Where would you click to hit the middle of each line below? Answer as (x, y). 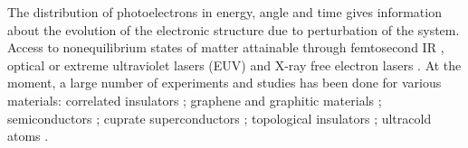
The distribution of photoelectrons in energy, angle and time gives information (224, 12)
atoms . (28, 136)
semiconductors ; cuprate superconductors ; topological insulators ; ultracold (220, 118)
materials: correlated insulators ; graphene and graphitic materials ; (195, 100)
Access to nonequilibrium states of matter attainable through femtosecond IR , (226, 47)
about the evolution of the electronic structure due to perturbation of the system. (234, 29)
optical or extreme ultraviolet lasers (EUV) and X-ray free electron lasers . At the (234, 65)
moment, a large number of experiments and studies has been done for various (224, 83)
